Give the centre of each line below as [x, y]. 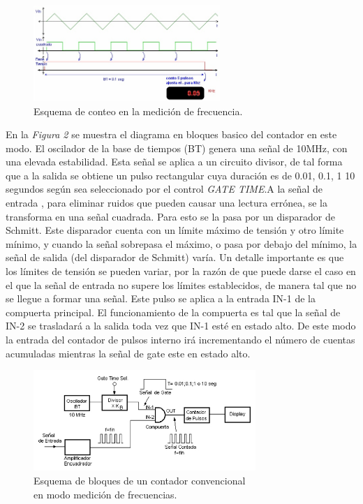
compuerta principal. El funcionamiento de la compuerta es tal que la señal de [173, 312]
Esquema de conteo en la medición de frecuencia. [138, 111]
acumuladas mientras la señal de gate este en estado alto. [128, 353]
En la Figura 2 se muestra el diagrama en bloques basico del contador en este [171, 134]
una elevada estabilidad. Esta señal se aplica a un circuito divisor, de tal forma [174, 162]
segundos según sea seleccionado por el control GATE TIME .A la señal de [164, 189]
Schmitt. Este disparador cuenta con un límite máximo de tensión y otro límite [175, 230]
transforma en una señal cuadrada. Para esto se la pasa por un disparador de [170, 216]
